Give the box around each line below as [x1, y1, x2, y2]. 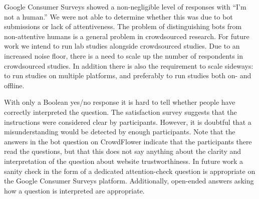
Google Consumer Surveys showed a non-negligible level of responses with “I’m [4, 2, 246, 12]
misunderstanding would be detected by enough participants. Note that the [4, 126, 235, 137]
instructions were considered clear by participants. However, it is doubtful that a [4, 116, 251, 127]
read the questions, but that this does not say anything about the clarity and [4, 146, 241, 156]
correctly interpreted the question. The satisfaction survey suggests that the [4, 106, 237, 117]
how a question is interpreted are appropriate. [4, 185, 145, 195]
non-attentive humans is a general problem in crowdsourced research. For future [4, 31, 249, 41]
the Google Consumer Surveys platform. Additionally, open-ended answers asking [4, 175, 254, 186]
